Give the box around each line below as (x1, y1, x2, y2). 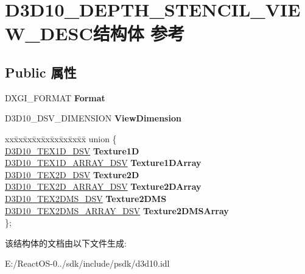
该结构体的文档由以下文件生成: (5, 236, 127, 249)
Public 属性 (5, 62, 77, 81)
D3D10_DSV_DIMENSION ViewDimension (5, 112, 181, 124)
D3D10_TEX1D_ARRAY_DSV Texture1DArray (5, 156, 202, 169)
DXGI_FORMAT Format (5, 91, 105, 104)
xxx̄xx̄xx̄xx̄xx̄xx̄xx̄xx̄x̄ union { (5, 132, 117, 145)
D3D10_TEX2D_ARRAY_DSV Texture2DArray (5, 180, 202, 193)
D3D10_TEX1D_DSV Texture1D (5, 144, 139, 157)
